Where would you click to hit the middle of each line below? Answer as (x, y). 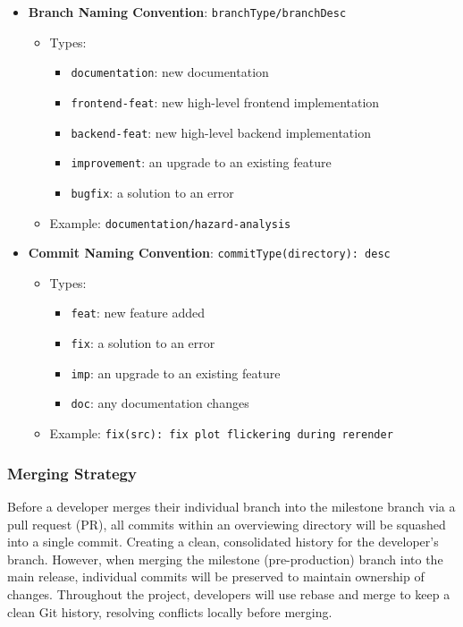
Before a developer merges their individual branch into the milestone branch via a (231, 506)
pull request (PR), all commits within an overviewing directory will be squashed (227, 524)
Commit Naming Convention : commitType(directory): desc (209, 253)
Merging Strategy (72, 473)
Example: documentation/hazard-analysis (170, 222)
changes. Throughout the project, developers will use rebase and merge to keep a (229, 593)
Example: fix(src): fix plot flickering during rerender (221, 433)
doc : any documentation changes (160, 403)
